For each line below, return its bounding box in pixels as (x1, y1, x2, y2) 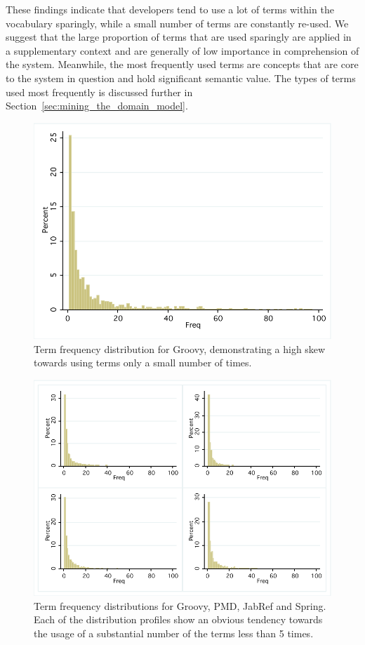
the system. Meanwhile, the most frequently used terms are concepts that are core (6, 57, 359, 72)
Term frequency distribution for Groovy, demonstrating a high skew (34, 341, 326, 356)
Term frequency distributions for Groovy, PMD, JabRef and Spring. (34, 598, 326, 613)
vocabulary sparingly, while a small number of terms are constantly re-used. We (6, 15, 349, 30)
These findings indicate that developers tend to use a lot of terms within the (6, 2, 334, 16)
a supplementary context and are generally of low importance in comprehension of (6, 43, 359, 58)
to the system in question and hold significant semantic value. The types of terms (6, 70, 356, 85)
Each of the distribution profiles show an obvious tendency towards (34, 612, 323, 627)
